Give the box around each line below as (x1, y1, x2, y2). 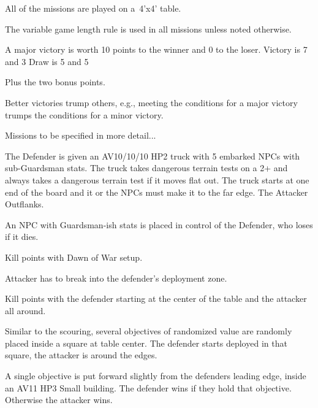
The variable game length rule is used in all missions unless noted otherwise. (5, 22, 292, 35)
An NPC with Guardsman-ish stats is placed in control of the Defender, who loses (5, 218, 313, 231)
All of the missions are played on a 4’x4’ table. (5, 2, 181, 14)
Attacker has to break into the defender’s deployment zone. (5, 271, 227, 284)
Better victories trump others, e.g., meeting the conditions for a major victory (5, 96, 298, 109)
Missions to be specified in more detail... (5, 129, 156, 142)
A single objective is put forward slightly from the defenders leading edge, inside (5, 369, 306, 382)
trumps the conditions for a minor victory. (5, 108, 164, 121)
